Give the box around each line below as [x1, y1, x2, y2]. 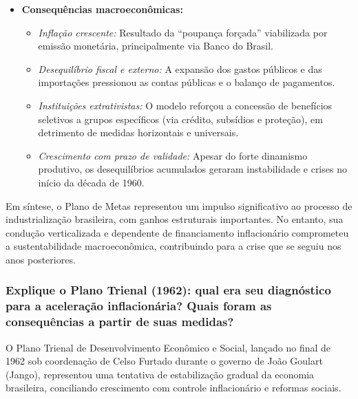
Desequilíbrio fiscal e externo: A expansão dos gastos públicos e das [38, 61, 322, 76]
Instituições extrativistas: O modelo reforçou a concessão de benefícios [38, 98, 333, 112]
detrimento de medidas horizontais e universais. [38, 125, 239, 140]
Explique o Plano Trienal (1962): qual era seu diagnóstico [6, 281, 331, 299]
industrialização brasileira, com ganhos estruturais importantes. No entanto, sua [6, 212, 344, 226]
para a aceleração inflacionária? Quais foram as [6, 297, 272, 314]
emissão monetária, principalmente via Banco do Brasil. [38, 39, 273, 53]
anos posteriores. [6, 252, 76, 266]
